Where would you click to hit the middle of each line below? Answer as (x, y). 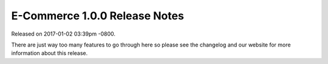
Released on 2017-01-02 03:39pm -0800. (63, 34)
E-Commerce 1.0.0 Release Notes (98, 16)
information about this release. (50, 53)
